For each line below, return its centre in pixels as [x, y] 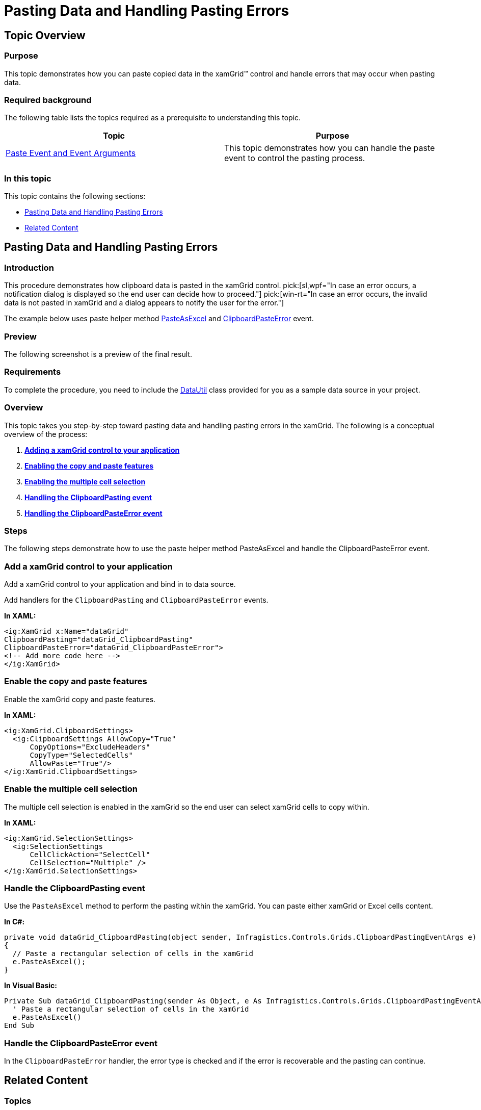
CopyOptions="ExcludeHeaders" [90, 747]
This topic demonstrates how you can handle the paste [330, 148]
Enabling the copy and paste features [89, 466]
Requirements [33, 372]
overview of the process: [46, 434]
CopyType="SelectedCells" [81, 755]
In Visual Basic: [31, 986]
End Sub [19, 1026]
